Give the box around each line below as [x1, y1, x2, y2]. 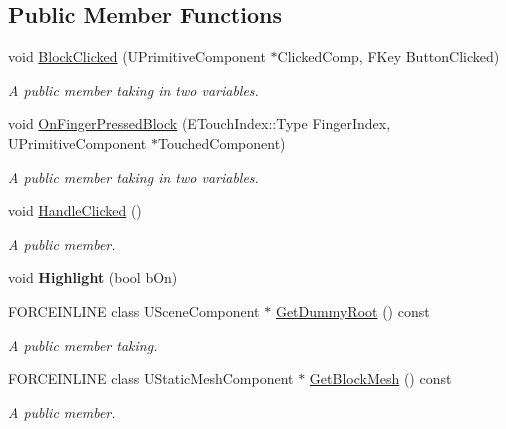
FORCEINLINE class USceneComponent [8, 300, 260, 321]
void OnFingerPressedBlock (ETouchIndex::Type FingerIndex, [8, 113, 391, 134]
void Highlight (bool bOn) [8, 267, 178, 288]
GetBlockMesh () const [309, 368, 452, 389]
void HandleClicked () [8, 200, 142, 221]
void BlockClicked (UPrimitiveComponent [8, 46, 266, 67]
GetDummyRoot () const [275, 300, 430, 321]
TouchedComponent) [157, 132, 286, 153]
